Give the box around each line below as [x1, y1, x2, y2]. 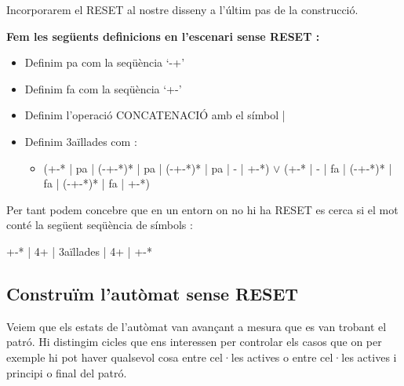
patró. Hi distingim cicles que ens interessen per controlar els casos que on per [6, 333, 382, 350]
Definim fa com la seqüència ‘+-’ [24, 80, 182, 96]
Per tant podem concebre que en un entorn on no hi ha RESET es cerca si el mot [6, 201, 399, 217]
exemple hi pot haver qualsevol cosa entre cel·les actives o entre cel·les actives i [6, 348, 397, 365]
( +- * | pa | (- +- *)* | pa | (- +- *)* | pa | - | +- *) [43, 159, 270, 176]
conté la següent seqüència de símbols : [6, 217, 193, 233]
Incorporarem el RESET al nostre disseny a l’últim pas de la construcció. [6, 2, 359, 17]
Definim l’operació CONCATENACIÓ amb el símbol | [24, 107, 286, 123]
